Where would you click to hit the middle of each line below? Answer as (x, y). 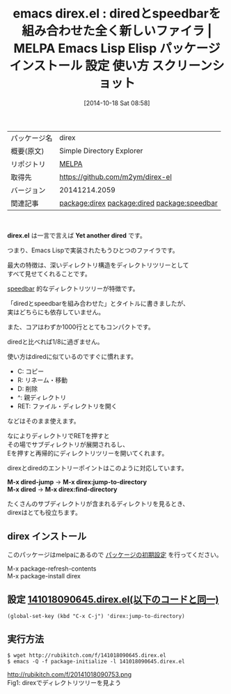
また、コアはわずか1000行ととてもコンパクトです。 (81, 327)
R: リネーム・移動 (42, 380)
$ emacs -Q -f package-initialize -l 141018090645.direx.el (96, 662)
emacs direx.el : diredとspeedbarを (117, 14)
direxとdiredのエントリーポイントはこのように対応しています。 (97, 468)
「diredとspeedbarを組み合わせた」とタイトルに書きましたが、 (98, 303)
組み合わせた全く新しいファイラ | (117, 31)
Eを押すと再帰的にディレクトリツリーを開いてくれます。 (88, 453)
